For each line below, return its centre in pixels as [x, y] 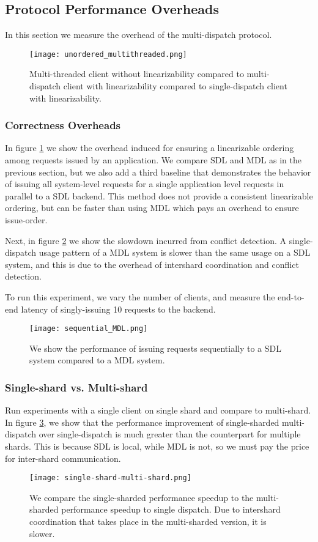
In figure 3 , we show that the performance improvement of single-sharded [142, 422]
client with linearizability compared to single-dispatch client [175, 86]
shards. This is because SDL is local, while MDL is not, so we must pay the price [157, 446]
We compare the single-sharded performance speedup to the [142, 497]
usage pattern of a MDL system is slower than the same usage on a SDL [175, 252]
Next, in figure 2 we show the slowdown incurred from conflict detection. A [146, 240]
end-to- [291, 296]
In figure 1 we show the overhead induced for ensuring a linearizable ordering [150, 148]
